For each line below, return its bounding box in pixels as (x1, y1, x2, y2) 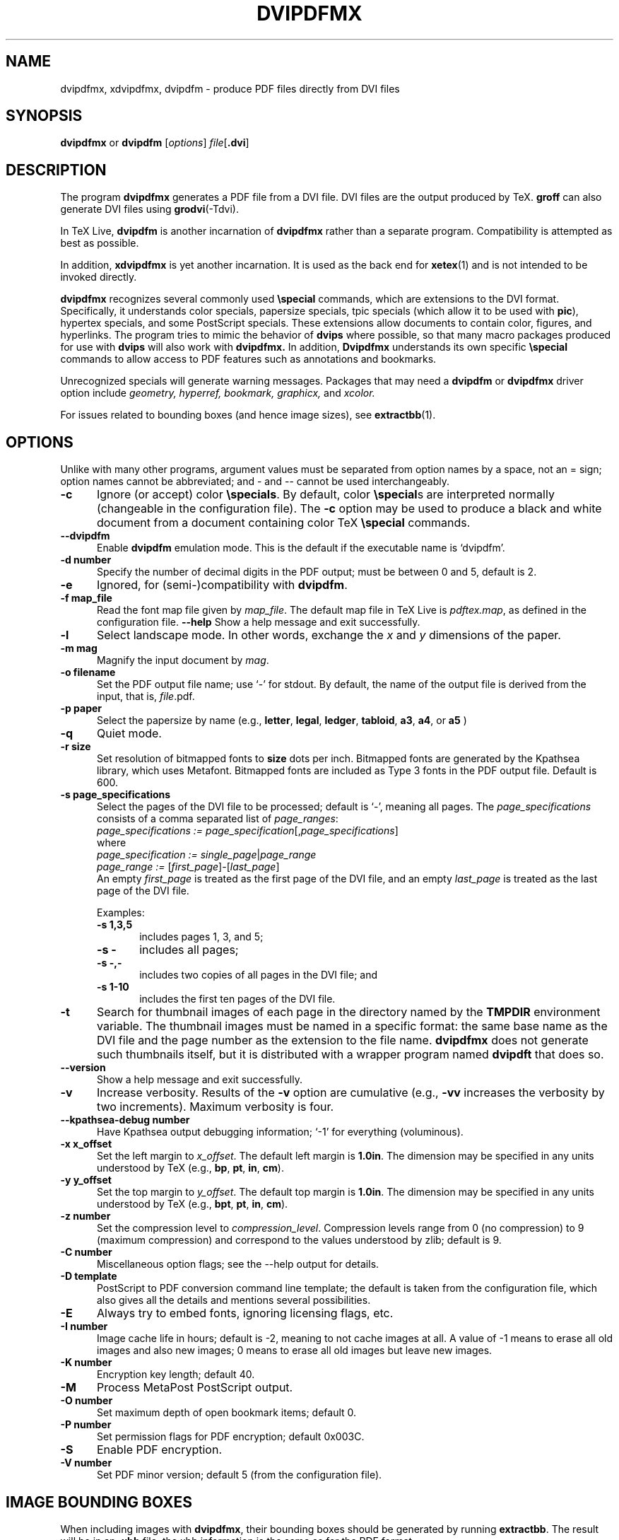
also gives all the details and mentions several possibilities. (97, 1294, 371, 1307)
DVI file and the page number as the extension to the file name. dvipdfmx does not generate (96, 1033, 589, 1048)
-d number (60, 554, 112, 566)
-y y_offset (60, 1174, 112, 1186)
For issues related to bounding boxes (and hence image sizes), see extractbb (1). (60, 409, 436, 421)
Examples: (97, 906, 145, 919)
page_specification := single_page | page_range (97, 848, 317, 861)
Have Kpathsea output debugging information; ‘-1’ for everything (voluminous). (97, 1126, 464, 1138)
